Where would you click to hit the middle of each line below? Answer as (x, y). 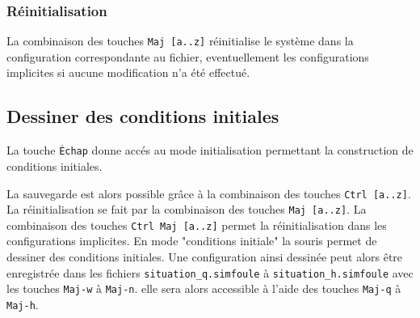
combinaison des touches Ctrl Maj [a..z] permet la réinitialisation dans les (197, 225)
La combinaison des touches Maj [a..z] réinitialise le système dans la (180, 41)
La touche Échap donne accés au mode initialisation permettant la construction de (210, 150)
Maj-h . (23, 304)
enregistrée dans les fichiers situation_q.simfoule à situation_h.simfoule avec (210, 272)
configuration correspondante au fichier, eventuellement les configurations (188, 56)
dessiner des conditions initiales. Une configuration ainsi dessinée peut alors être (205, 257)
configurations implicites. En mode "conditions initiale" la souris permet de (192, 241)
